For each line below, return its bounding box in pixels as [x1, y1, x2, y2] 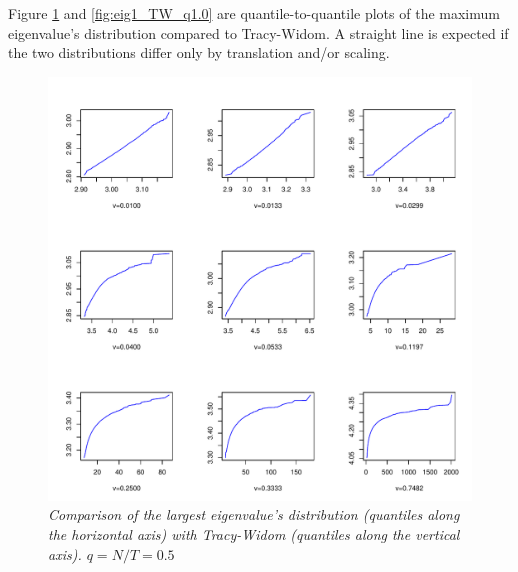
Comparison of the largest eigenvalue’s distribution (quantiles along [48, 504, 460, 525]
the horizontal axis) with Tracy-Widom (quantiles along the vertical [48, 523, 460, 544]
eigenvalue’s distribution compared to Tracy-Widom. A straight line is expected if [8, 22, 509, 43]
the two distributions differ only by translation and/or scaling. [8, 42, 390, 63]
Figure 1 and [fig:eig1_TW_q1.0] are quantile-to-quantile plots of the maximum [8, 3, 500, 23]
